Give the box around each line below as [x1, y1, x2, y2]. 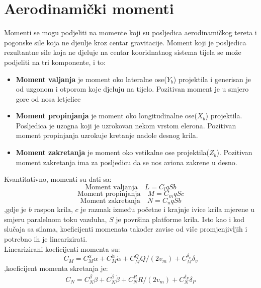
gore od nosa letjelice [16, 93, 81, 104]
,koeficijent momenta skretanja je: [4, 262, 108, 273]
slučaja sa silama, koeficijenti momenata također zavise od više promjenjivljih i [4, 224, 247, 234]
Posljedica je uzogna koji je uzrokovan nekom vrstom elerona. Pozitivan [16, 120, 236, 130]
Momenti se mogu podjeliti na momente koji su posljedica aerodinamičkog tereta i [4, 27, 257, 38]
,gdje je [4, 204, 27, 214]
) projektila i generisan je [173, 74, 251, 84]
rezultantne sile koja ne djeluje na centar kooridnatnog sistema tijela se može [4, 47, 241, 57]
